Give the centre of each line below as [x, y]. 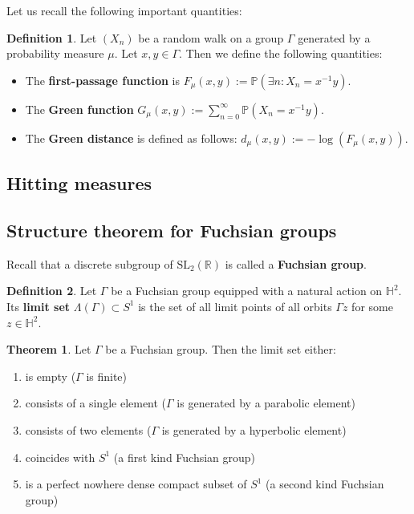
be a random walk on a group [211, 37]
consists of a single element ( [96, 403]
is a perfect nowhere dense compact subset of [136, 484]
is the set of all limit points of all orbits [235, 306]
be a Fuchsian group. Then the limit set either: [221, 349]
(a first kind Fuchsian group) [185, 457]
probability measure [55, 53]
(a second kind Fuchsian [325, 484]
